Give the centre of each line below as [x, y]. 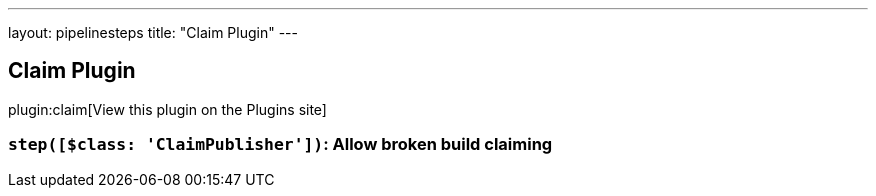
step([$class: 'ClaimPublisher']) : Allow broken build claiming [280, 144]
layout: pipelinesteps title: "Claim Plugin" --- [153, 32]
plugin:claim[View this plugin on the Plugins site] [167, 109]
